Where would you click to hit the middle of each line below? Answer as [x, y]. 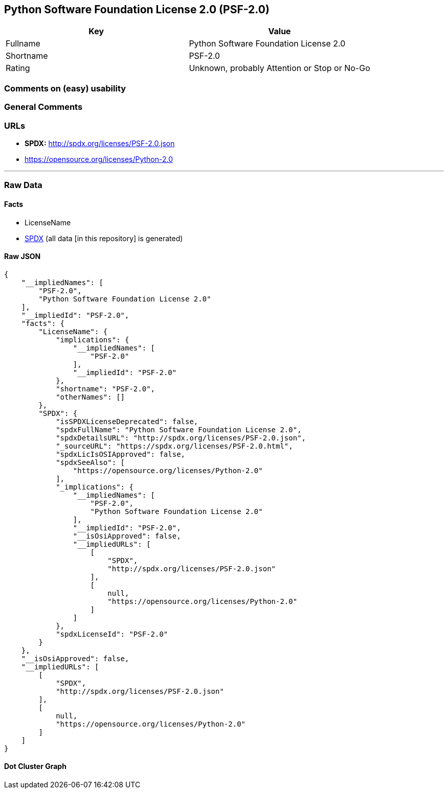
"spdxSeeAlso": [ [91, 462]
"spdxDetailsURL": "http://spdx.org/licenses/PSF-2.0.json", [181, 438]
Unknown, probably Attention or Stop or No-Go [279, 68]
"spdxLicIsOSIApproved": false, [121, 454]
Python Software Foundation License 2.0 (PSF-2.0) [137, 9]
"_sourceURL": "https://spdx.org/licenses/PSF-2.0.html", [174, 446]
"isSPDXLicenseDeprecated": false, [127, 421]
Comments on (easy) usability [65, 88]
